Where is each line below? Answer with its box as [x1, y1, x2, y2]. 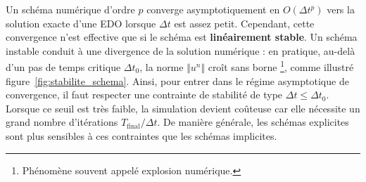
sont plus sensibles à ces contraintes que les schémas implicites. [6, 129, 277, 143]
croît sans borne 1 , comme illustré [208, 58, 354, 74]
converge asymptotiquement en [146, 2, 280, 16]
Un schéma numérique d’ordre [6, 2, 135, 16]
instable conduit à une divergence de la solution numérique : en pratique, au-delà [6, 43, 355, 58]
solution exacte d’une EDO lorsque [6, 15, 156, 30]
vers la [327, 2, 355, 16]
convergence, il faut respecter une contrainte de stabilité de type [6, 87, 283, 102]
